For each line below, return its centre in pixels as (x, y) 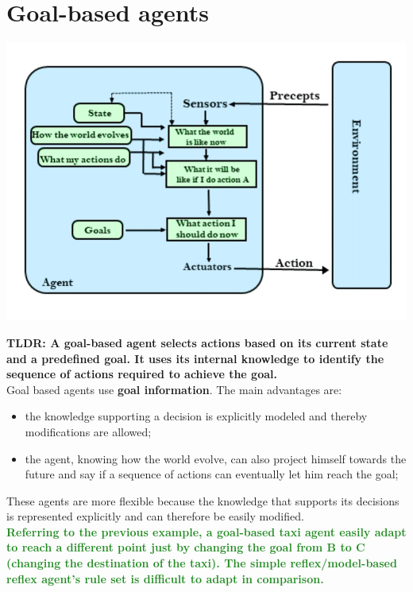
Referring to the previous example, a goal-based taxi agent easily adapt (206, 531)
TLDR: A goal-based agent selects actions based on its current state (197, 342)
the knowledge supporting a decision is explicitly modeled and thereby (196, 416)
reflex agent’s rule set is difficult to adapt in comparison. (165, 578)
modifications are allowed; (88, 431)
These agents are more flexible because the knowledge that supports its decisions (203, 500)
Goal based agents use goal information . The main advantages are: (174, 389)
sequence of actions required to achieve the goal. (142, 374)
